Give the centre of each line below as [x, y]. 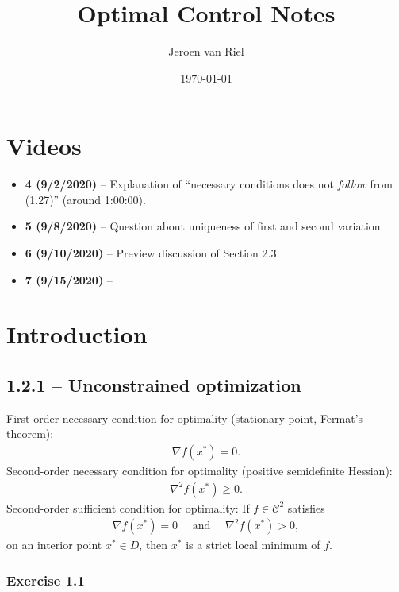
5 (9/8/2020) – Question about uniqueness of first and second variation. [204, 226]
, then [153, 545]
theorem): [30, 433]
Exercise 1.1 [46, 580]
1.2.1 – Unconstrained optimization [154, 384]
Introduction [77, 334]
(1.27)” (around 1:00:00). [85, 199]
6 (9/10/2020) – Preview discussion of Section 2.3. [152, 253]
